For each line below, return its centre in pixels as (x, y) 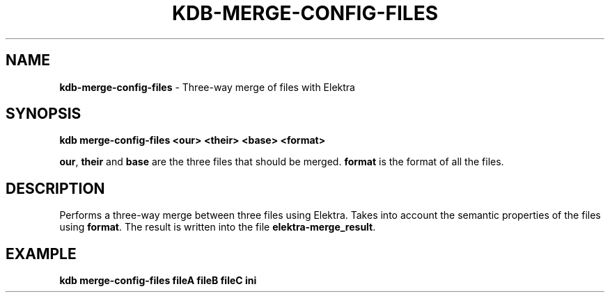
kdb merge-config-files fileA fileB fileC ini (158, 281)
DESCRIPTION (55, 188)
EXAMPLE (41, 254)
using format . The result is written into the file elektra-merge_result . (218, 227)
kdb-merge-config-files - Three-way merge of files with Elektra (207, 87)
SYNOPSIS (44, 114)
